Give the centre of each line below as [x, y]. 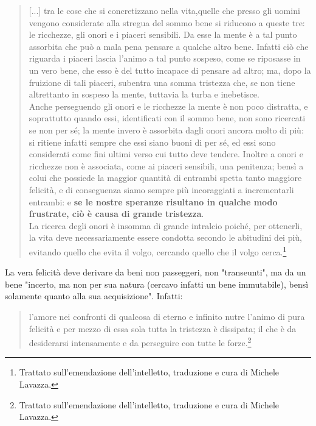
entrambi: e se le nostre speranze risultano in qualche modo [153, 201]
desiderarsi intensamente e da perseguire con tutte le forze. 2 [140, 342]
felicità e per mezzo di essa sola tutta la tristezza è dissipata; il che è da [163, 328]
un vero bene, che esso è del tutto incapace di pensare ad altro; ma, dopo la [170, 70]
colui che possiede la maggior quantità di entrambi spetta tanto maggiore [165, 178]
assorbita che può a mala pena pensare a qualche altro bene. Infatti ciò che [169, 46]
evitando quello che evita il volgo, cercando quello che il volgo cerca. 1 [158, 250]
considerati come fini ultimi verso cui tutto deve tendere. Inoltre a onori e [166, 154]
